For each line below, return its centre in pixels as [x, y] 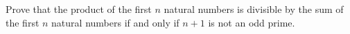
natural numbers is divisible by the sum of [254, 9]
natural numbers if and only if [115, 22]
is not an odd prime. [252, 22]
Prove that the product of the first [79, 9]
